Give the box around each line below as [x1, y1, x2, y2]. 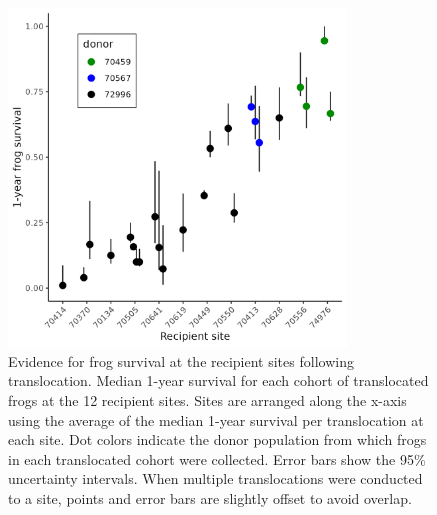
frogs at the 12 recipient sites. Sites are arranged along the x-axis [8, 389, 407, 410]
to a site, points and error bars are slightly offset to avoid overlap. [8, 487, 412, 508]
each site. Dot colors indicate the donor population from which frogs [8, 429, 427, 450]
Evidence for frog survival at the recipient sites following [8, 350, 354, 371]
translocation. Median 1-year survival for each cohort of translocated [8, 370, 429, 391]
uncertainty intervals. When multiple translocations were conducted [8, 468, 423, 489]
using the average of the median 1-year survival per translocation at [8, 409, 424, 430]
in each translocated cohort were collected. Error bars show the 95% [8, 448, 426, 469]
